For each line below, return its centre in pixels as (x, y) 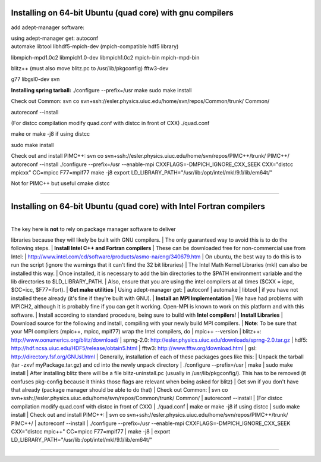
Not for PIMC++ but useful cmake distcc (60, 183)
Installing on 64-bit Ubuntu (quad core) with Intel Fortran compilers (138, 206)
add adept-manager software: (48, 27)
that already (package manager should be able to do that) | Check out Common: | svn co (119, 390)
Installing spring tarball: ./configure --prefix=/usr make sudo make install (101, 90)
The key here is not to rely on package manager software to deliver (94, 229)
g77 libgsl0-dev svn (35, 79)
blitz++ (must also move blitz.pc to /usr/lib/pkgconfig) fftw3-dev (90, 68)
